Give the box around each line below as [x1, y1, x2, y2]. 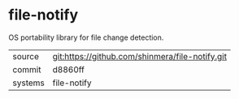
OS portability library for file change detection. [8, 32, 164, 42]
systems [12, 77, 45, 88]
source [12, 50, 39, 62]
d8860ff [52, 63, 85, 75]
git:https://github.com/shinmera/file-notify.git [52, 50, 228, 62]
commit [12, 63, 41, 75]
